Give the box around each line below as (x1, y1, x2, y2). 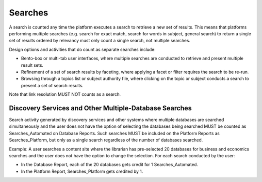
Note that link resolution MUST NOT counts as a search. (9, 91, 121, 97)
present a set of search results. (21, 82, 83, 88)
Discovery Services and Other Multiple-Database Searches (9, 104, 192, 112)
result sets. (21, 62, 44, 68)
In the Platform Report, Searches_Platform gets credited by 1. (21, 168, 143, 174)
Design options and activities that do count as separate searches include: (9, 46, 156, 52)
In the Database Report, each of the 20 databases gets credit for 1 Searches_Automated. (21, 162, 198, 167)
